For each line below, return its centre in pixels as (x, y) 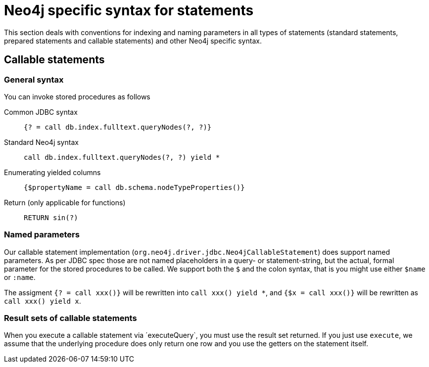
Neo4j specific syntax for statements (129, 10)
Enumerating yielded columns (52, 172)
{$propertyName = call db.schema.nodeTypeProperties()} (134, 187)
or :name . (20, 277)
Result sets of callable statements (71, 318)
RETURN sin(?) (51, 217)
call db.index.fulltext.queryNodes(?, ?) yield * (122, 157)
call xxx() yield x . (43, 301)
